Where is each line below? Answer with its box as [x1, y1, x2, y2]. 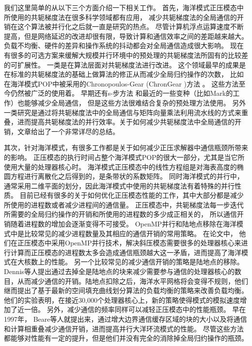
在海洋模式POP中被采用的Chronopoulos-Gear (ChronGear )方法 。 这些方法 [4, 78, 239, 88]
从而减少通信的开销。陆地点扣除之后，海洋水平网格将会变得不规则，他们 [17, 276, 248, 286]
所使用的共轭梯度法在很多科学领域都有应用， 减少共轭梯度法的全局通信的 [4, 12, 237, 22]
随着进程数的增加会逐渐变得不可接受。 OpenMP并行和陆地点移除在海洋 [10, 219, 237, 229]
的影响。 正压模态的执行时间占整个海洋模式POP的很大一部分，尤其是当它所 [4, 152, 245, 162]
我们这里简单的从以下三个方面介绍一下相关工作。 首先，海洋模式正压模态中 [4, 2, 244, 12]
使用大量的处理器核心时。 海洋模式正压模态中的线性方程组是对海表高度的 [4, 161, 237, 172]
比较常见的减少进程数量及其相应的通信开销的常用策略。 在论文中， [24, 228, 237, 238]
